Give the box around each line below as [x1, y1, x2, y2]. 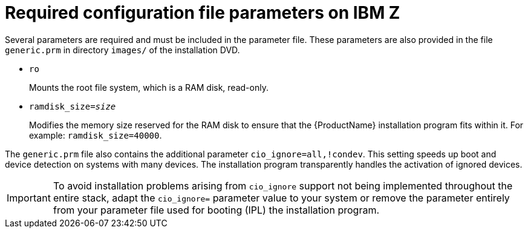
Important [7, 191, 51, 204]
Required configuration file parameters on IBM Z [5, 2, 400, 23]
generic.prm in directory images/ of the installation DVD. [5, 44, 240, 55]
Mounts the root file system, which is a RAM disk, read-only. [29, 82, 269, 93]
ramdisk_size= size [29, 101, 116, 111]
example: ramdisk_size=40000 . [29, 130, 162, 140]
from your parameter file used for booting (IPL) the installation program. [53, 203, 380, 216]
